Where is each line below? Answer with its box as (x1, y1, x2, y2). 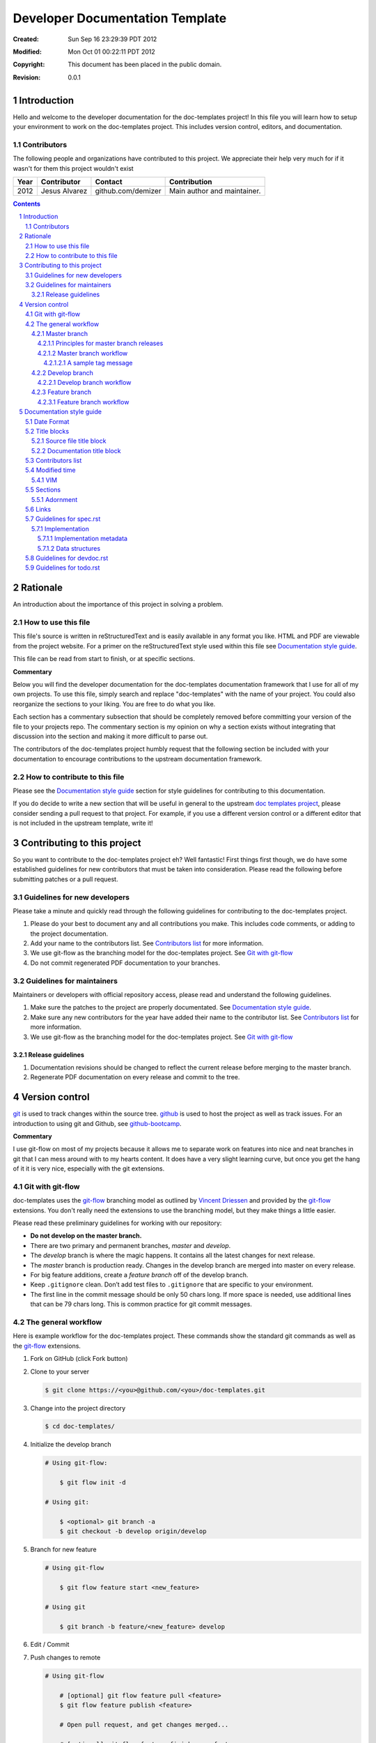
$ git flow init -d (59, 1479, 127, 1486)
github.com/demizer (95, 185, 162, 195)
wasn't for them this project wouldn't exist (13, 164, 134, 172)
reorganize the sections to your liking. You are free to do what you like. (13, 699, 216, 708)
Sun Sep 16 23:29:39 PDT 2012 (68, 35, 157, 43)
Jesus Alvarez (40, 185, 88, 195)
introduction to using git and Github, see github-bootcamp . (13, 1119, 182, 1127)
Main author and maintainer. (169, 185, 261, 195)
